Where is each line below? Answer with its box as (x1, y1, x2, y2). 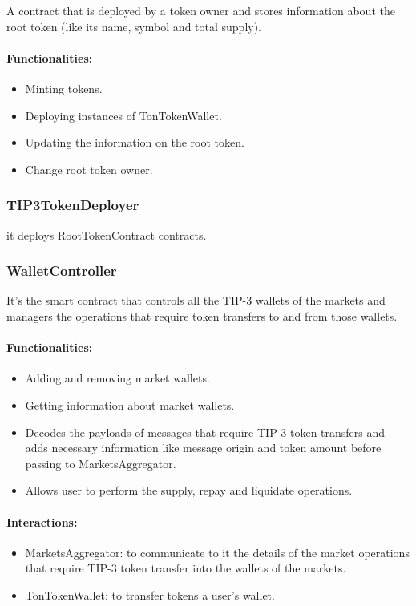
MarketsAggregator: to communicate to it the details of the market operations (25, 543, 410, 560)
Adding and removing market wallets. (25, 370, 210, 386)
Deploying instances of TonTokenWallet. (25, 107, 222, 123)
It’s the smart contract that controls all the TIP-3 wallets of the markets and (6, 292, 386, 309)
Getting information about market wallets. (25, 396, 235, 413)
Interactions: (6, 513, 78, 530)
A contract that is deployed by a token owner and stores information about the (6, 2, 395, 18)
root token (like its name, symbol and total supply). (6, 18, 262, 34)
